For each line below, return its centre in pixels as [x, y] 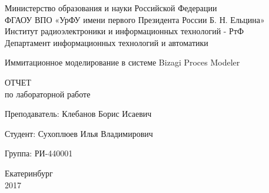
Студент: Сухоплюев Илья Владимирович [79, 133]
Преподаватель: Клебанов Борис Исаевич [78, 114]
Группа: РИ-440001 [39, 153]
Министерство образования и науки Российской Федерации [111, 8]
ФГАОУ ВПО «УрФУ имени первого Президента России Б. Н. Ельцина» [135, 19]
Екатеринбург [29, 173]
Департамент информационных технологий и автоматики [107, 42]
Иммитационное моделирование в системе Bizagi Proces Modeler [122, 62]
